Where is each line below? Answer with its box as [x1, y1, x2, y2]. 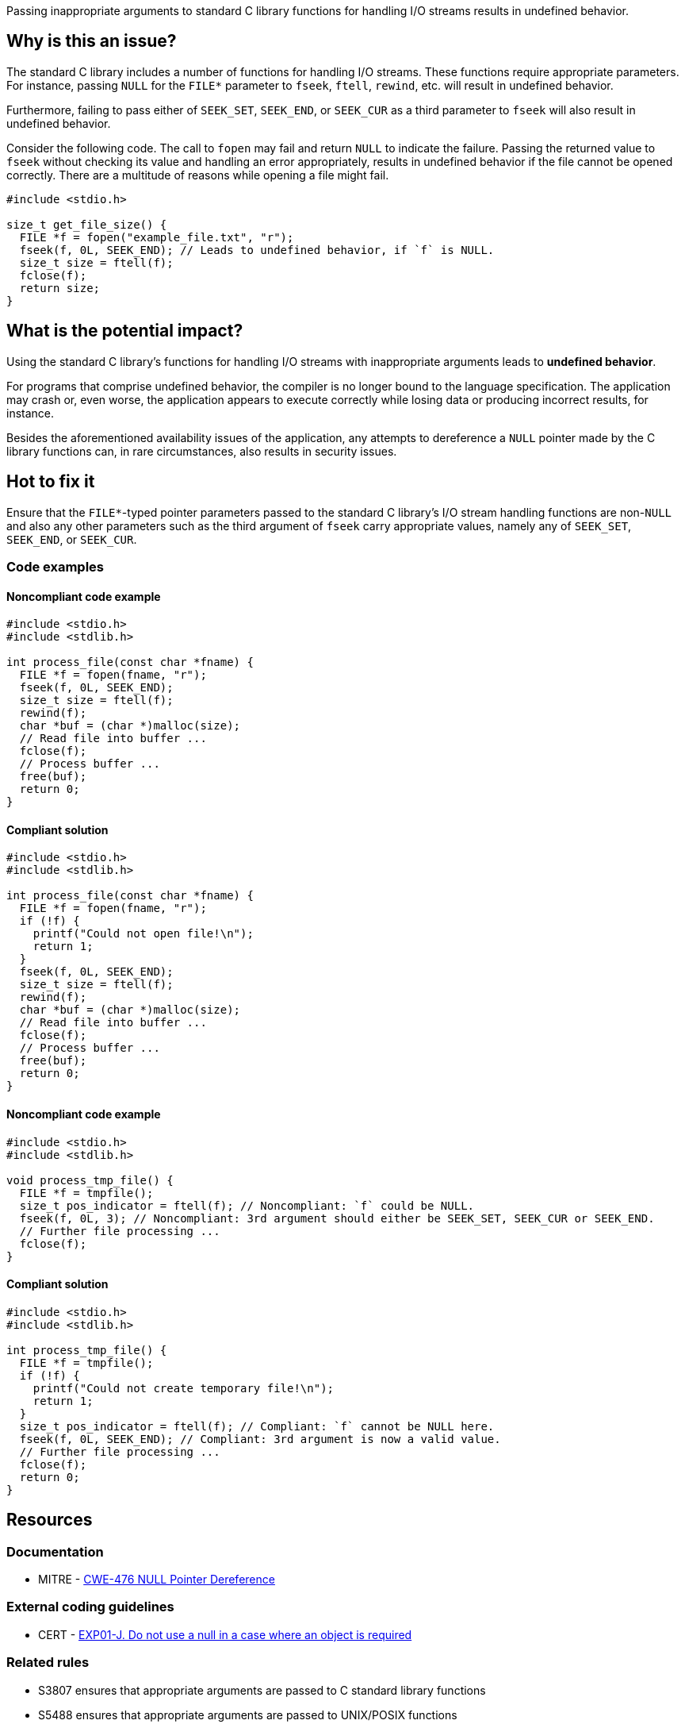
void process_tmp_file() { [6, 1173, 174, 1187]
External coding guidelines [6, 1599, 174, 1615]
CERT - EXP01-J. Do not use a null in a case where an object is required [38, 1627, 412, 1641]
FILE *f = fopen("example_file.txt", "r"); [19, 230, 294, 244]
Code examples [6, 558, 105, 575]
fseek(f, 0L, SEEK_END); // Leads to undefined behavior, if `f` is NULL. [19, 243, 495, 256]
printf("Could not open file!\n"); [33, 927, 254, 941]
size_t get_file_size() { [6, 217, 167, 231]
